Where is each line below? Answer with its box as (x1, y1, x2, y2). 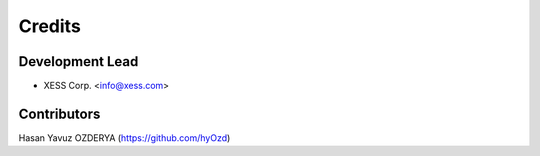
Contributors (18, 105, 101, 122)
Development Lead (18, 53, 139, 70)
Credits (18, 15, 82, 37)
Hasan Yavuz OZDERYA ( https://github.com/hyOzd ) (18, 131, 231, 144)
